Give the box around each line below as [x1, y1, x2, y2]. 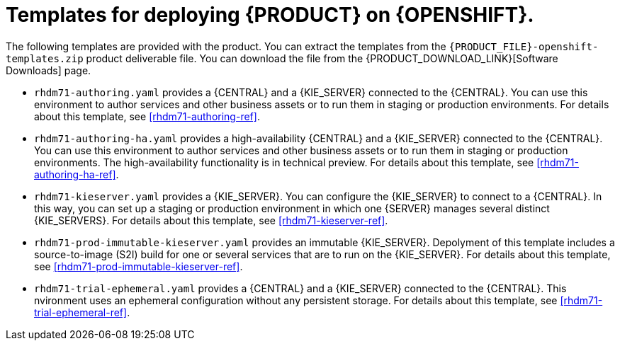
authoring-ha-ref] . [34, 168, 119, 180]
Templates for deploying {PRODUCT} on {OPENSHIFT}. [6, 3, 534, 27]
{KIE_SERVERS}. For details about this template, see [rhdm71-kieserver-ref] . [34, 214, 388, 226]
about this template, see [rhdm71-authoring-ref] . [34, 110, 260, 122]
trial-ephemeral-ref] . [34, 306, 130, 318]
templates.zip [6, 52, 84, 64]
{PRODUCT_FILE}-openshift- [449, 40, 599, 52]
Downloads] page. [6, 64, 91, 76]
